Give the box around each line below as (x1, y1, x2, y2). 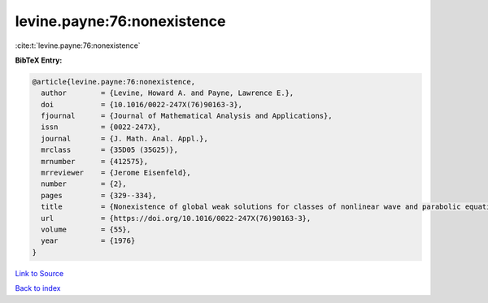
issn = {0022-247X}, (41, 123, 162, 132)
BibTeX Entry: (15, 55, 63, 65)
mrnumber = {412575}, (41, 157, 149, 166)
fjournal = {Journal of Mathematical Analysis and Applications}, (41, 111, 333, 121)
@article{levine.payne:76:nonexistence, (32, 77, 195, 86)
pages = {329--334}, (41, 191, 158, 200)
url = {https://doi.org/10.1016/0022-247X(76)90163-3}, (41, 214, 312, 223)
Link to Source (15, 268, 64, 278)
